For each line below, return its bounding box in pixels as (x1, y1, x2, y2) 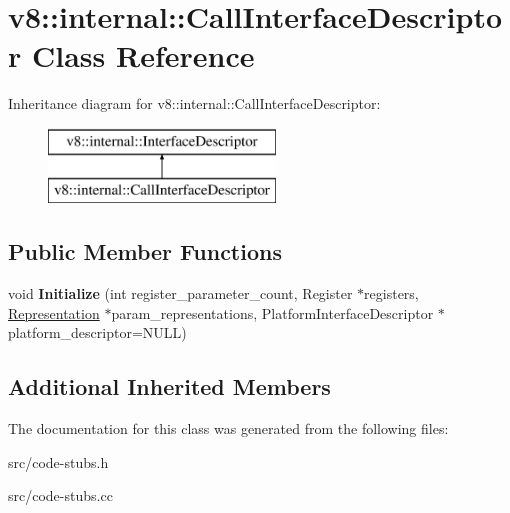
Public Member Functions (8, 236, 282, 267)
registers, (364, 283, 419, 304)
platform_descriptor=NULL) (8, 322, 187, 343)
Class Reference (31, 35, 255, 76)
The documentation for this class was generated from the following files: (8, 418, 449, 439)
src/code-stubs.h (8, 451, 109, 472)
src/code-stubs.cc (8, 485, 113, 506)
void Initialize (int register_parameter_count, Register (8, 283, 353, 304)
